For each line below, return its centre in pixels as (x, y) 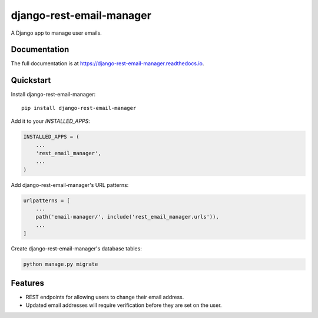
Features (27, 283)
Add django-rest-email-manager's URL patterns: (70, 185)
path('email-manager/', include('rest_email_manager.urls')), (127, 217)
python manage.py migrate (61, 264)
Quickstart (31, 80)
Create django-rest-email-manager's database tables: (77, 249)
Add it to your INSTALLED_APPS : (51, 121)
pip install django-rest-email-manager (79, 108)
